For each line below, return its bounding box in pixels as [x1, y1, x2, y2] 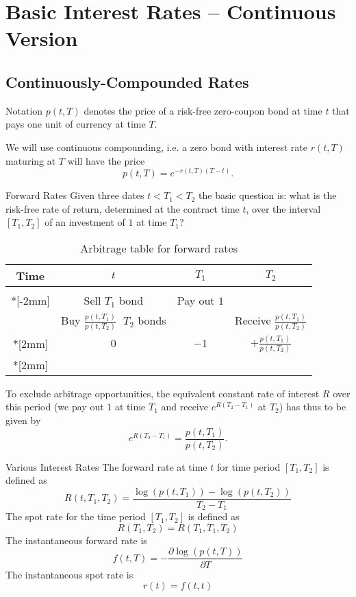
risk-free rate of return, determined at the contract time [5, 201, 240, 215]
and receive [161, 399, 208, 414]
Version [5, 24, 78, 52]
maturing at [5, 153, 56, 167]
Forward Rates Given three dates [5, 188, 144, 202]
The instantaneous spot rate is [5, 567, 133, 581]
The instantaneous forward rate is [5, 532, 147, 547]
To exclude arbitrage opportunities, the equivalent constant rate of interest [5, 386, 320, 400]
